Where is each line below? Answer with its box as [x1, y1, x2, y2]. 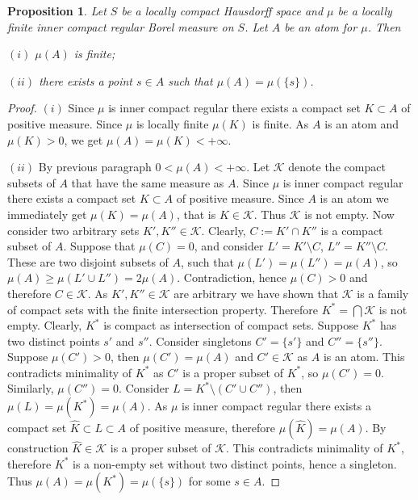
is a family [357, 284, 409, 301]
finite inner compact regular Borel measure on [7, 18, 234, 35]
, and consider [194, 237, 264, 254]
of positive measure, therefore [129, 419, 276, 436]
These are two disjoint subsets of [7, 253, 169, 270]
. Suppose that [63, 237, 136, 254]
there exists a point [39, 72, 132, 89]
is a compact [320, 221, 383, 238]
